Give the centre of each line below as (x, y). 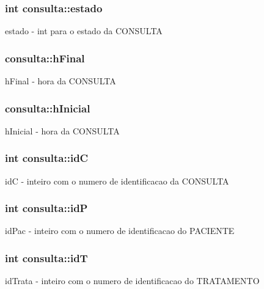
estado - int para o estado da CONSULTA (84, 31)
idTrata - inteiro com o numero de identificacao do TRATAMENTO (132, 281)
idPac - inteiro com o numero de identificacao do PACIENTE (120, 231)
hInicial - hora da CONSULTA (62, 130)
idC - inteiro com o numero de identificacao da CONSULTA (117, 181)
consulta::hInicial (48, 108)
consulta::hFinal (45, 58)
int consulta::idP (46, 208)
